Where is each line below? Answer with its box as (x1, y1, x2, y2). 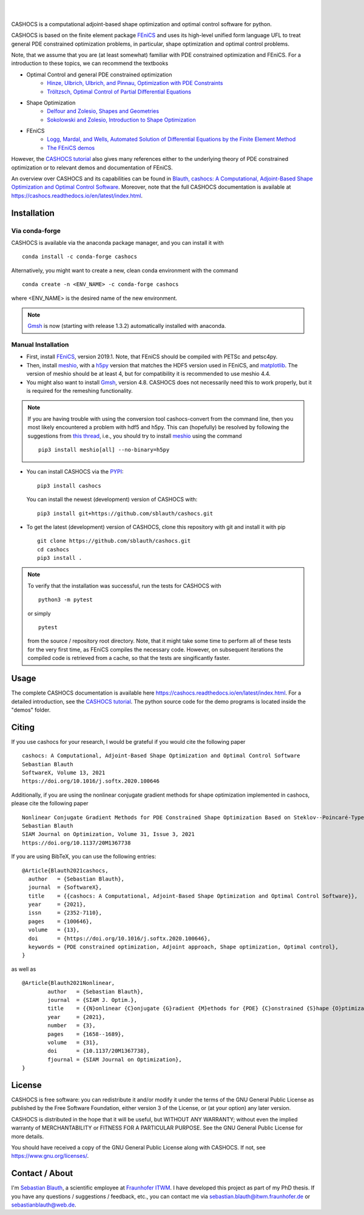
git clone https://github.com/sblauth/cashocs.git (37, 537, 191, 545)
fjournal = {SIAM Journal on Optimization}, (47, 1056, 182, 1063)
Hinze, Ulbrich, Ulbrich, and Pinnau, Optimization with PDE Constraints (47, 80, 223, 87)
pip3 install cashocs (37, 482, 101, 489)
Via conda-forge (11, 226, 61, 235)
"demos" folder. (11, 706, 51, 713)
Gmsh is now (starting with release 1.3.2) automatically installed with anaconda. (27, 322, 226, 330)
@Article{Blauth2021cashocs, (22, 867, 109, 874)
